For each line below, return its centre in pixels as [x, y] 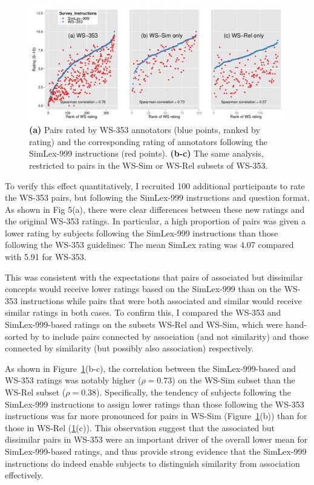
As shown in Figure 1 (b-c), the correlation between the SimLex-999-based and [150, 368]
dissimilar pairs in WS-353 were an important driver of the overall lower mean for [156, 439]
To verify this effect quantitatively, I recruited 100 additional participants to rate [155, 185]
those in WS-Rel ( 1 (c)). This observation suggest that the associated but [140, 427]
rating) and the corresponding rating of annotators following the [148, 141]
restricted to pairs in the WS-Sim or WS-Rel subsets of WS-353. [149, 165]
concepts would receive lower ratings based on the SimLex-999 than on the [143, 289]
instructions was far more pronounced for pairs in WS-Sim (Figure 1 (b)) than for [156, 416]
